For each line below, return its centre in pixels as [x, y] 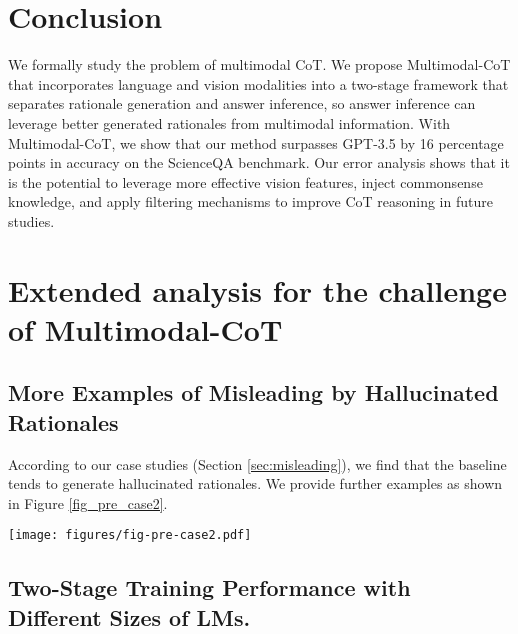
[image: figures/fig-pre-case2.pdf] [130, 535]
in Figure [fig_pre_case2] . [88, 502]
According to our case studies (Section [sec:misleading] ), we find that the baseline [257, 463]
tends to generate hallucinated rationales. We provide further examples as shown [255, 483]
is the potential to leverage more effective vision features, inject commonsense [245, 181]
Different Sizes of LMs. [129, 616]
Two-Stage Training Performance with [209, 587]
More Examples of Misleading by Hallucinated [253, 392]
